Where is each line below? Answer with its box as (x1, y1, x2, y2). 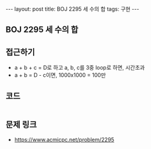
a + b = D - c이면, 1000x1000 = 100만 (14, 71, 106, 79)
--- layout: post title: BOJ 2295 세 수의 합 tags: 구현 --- (5, 5, 140, 13)
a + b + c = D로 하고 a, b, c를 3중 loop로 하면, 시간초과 (14, 64, 145, 71)
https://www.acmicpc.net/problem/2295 (14, 136, 115, 143)
